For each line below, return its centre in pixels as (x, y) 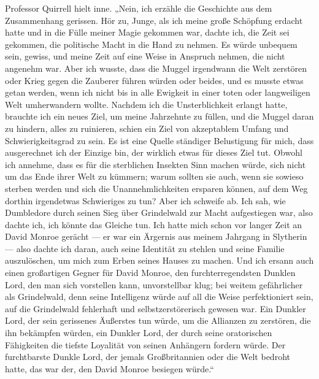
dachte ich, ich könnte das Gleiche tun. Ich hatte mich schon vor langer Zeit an (154, 224)
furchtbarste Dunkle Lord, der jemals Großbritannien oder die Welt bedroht (148, 357)
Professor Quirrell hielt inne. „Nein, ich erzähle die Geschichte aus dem (139, 8)
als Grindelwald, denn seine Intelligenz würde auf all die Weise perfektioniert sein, (159, 297)
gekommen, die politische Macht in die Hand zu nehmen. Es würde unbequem (151, 44)
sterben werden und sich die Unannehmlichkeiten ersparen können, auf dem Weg (156, 188)
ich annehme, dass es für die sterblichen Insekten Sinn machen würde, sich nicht (156, 164)
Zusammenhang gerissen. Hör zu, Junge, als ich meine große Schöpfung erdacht (154, 20)
